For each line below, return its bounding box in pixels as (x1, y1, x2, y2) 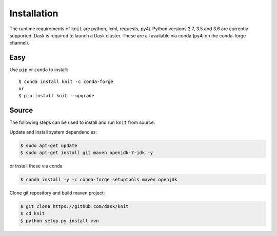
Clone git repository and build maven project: (9, 190, 105, 196)
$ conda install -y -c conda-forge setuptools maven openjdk (20, 177, 177, 183)
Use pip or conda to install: (9, 67, 69, 73)
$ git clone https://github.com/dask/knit (20, 204, 129, 209)
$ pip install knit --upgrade (18, 93, 95, 99)
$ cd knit (20, 210, 45, 217)
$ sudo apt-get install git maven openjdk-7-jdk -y (20, 150, 153, 156)
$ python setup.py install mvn (20, 218, 100, 224)
